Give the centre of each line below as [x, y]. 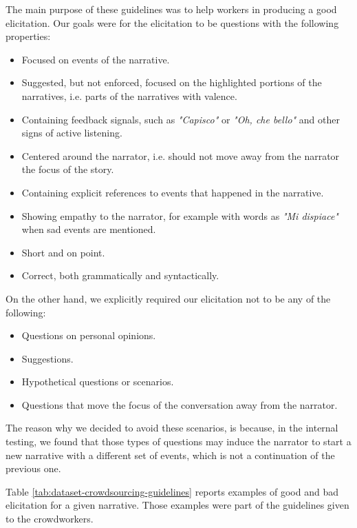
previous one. [33, 468]
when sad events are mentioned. [89, 229]
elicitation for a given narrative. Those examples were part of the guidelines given [177, 505]
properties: [28, 36]
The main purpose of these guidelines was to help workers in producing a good [171, 9]
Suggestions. [47, 358]
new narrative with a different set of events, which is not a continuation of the [170, 455]
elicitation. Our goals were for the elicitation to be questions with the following [172, 22]
